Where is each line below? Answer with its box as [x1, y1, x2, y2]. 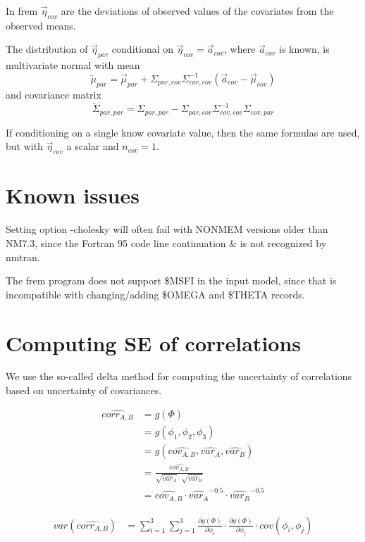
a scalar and [66, 139, 119, 153]
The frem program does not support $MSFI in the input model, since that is [6, 273, 337, 288]
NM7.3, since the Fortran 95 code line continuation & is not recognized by [6, 235, 327, 250]
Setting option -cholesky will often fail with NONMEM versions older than [6, 222, 328, 237]
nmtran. [6, 249, 40, 264]
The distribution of [6, 42, 88, 56]
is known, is [279, 42, 330, 56]
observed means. [6, 18, 76, 32]
